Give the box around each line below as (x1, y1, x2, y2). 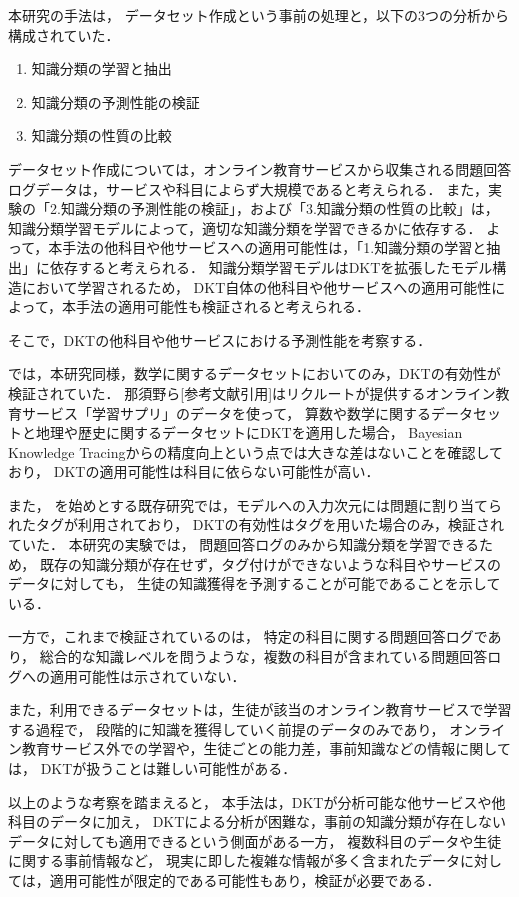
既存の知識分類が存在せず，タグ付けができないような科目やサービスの (39, 553, 501, 574)
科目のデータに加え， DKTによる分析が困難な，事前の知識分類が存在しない (8, 811, 506, 832)
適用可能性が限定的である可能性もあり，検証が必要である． (49, 869, 441, 890)
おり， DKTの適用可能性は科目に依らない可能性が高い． (8, 461, 380, 482)
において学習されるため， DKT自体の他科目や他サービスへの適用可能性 (21, 276, 492, 297)
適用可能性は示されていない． (49, 665, 246, 686)
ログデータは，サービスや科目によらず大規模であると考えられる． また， (8, 178, 488, 199)
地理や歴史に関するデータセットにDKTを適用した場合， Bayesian (35, 422, 463, 443)
